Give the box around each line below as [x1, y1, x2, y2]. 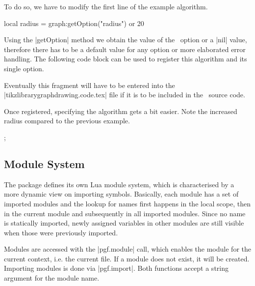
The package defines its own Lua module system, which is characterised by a [4, 179, 234, 189]
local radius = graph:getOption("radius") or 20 [4, 18, 144, 28]
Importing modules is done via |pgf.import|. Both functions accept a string [4, 263, 229, 273]
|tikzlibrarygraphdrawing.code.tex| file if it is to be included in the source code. [4, 89, 245, 100]
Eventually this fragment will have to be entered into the [4, 80, 175, 90]
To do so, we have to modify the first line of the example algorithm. [4, 1, 208, 11]
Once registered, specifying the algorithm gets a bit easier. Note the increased [4, 106, 237, 116]
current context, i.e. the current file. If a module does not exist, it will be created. [4, 253, 250, 263]
